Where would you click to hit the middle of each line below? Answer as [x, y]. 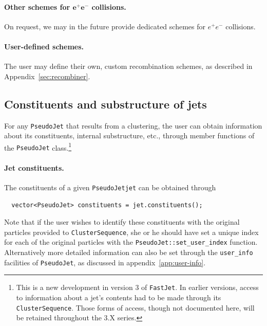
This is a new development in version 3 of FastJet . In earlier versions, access [137, 287]
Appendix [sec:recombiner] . [47, 76]
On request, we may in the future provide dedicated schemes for [105, 26]
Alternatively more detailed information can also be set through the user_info [129, 252]
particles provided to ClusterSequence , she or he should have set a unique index [131, 232]
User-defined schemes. [44, 46]
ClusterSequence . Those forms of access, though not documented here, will [135, 307]
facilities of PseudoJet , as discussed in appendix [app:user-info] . [105, 262]
